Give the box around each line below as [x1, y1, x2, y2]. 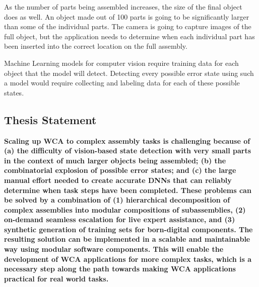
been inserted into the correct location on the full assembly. [4, 41, 187, 51]
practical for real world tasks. [4, 273, 109, 283]
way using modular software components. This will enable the [4, 244, 224, 254]
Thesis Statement [4, 112, 97, 127]
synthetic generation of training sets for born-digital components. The [4, 224, 253, 234]
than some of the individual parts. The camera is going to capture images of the [4, 21, 251, 32]
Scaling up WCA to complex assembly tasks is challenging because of [4, 135, 250, 146]
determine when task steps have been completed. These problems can [4, 184, 251, 195]
